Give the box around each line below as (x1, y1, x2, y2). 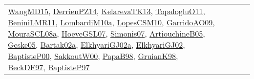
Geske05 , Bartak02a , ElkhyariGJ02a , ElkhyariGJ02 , (8, 39, 185, 50)
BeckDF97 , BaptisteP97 (8, 61, 90, 73)
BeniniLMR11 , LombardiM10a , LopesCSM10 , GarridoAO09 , (8, 17, 215, 28)
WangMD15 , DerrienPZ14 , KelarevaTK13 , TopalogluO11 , (8, 5, 206, 17)
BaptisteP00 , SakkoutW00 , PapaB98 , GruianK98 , (8, 50, 178, 61)
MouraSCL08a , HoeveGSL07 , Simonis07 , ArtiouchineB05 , (8, 28, 205, 39)
